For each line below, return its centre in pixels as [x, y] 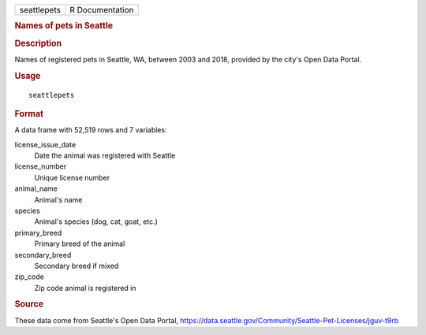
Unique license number [72, 177]
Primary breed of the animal [80, 244]
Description [38, 43]
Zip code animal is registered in [86, 288]
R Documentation [102, 10]
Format [29, 114]
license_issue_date [45, 144]
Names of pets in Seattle [64, 26]
